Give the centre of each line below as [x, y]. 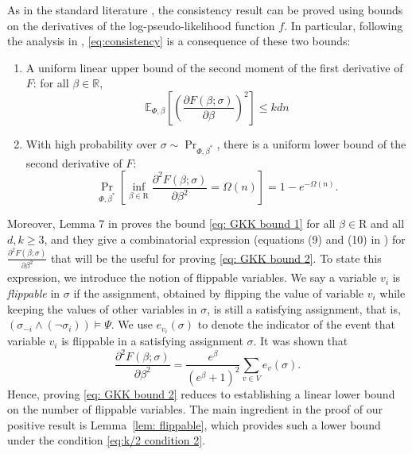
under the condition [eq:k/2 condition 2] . [107, 440]
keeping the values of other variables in [102, 308]
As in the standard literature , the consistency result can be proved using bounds [205, 10]
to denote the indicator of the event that [296, 324]
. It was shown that [301, 341]
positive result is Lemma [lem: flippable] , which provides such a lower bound [194, 424]
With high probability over [91, 143]
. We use [132, 324]
